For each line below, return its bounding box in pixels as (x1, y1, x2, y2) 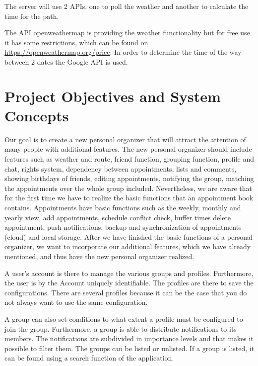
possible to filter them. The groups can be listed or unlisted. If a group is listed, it (4, 343, 255, 353)
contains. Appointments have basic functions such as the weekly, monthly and (4, 202, 241, 213)
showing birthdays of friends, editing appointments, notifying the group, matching (4, 173, 254, 183)
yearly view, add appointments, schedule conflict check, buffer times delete (4, 212, 231, 222)
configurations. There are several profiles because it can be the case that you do (4, 287, 247, 297)
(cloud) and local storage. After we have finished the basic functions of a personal (4, 231, 253, 242)
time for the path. (4, 10, 59, 21)
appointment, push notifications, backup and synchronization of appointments (4, 222, 242, 232)
